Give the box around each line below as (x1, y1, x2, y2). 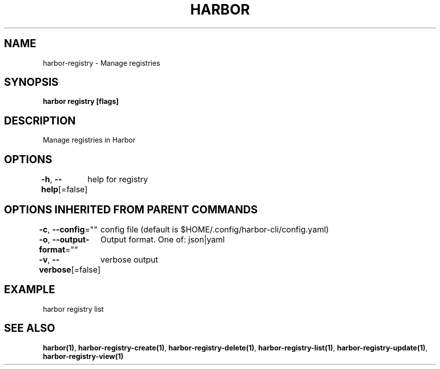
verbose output (100, 254, 158, 265)
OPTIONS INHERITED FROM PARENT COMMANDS (4, 203, 258, 216)
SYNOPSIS (4, 76, 59, 89)
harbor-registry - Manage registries (43, 58, 160, 67)
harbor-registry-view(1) (43, 351, 124, 360)
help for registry (87, 174, 148, 185)
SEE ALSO (4, 322, 55, 335)
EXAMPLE (4, 283, 55, 296)
